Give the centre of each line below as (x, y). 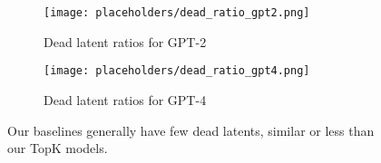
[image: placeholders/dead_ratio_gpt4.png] (177, 71)
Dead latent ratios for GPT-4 (125, 99)
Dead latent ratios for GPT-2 (125, 41)
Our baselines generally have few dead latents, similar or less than (191, 130)
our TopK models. (58, 148)
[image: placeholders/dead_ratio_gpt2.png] (177, 13)
